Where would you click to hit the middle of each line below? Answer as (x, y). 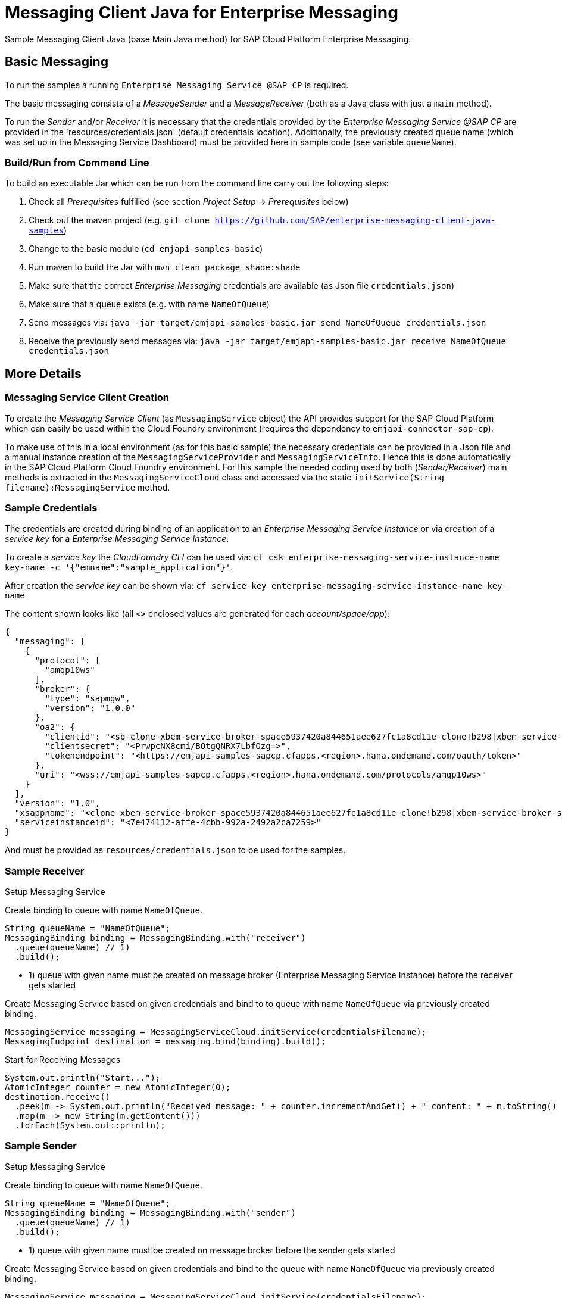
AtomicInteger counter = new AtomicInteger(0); (118, 1088)
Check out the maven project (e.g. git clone (119, 220)
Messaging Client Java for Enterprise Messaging (202, 13)
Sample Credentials (51, 508)
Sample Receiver (45, 871)
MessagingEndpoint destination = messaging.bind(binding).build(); (166, 1042)
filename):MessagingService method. (88, 487)
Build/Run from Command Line (77, 162)
